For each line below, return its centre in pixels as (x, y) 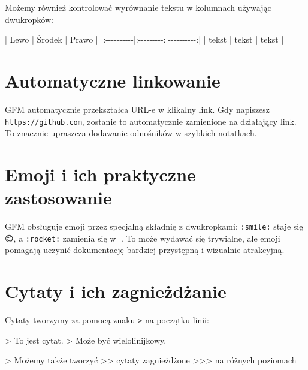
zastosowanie (58, 198)
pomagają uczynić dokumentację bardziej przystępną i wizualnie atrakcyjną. (145, 250)
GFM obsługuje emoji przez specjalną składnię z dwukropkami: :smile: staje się (154, 226)
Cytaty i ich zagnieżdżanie (116, 291)
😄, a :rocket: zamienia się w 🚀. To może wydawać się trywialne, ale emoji (143, 238)
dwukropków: (29, 19)
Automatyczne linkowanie (113, 80)
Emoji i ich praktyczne (100, 174)
